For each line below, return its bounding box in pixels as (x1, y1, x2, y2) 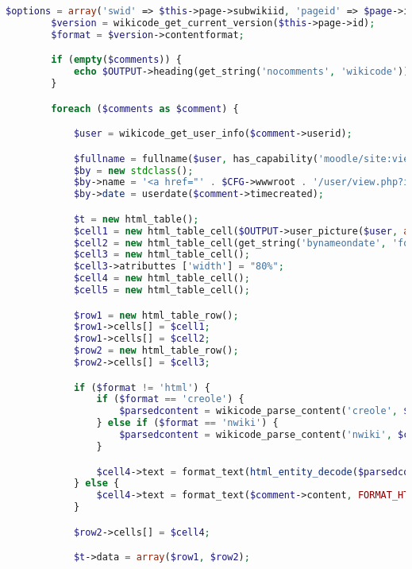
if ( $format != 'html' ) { (73, 381, 210, 393)
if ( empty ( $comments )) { (51, 54, 182, 66)
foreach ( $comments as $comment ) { (51, 103, 239, 114)
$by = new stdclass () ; (73, 165, 194, 176)
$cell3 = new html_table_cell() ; (73, 249, 250, 261)
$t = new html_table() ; (73, 213, 199, 225)
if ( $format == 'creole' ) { (96, 393, 245, 405)
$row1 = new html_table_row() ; (73, 309, 239, 321)
